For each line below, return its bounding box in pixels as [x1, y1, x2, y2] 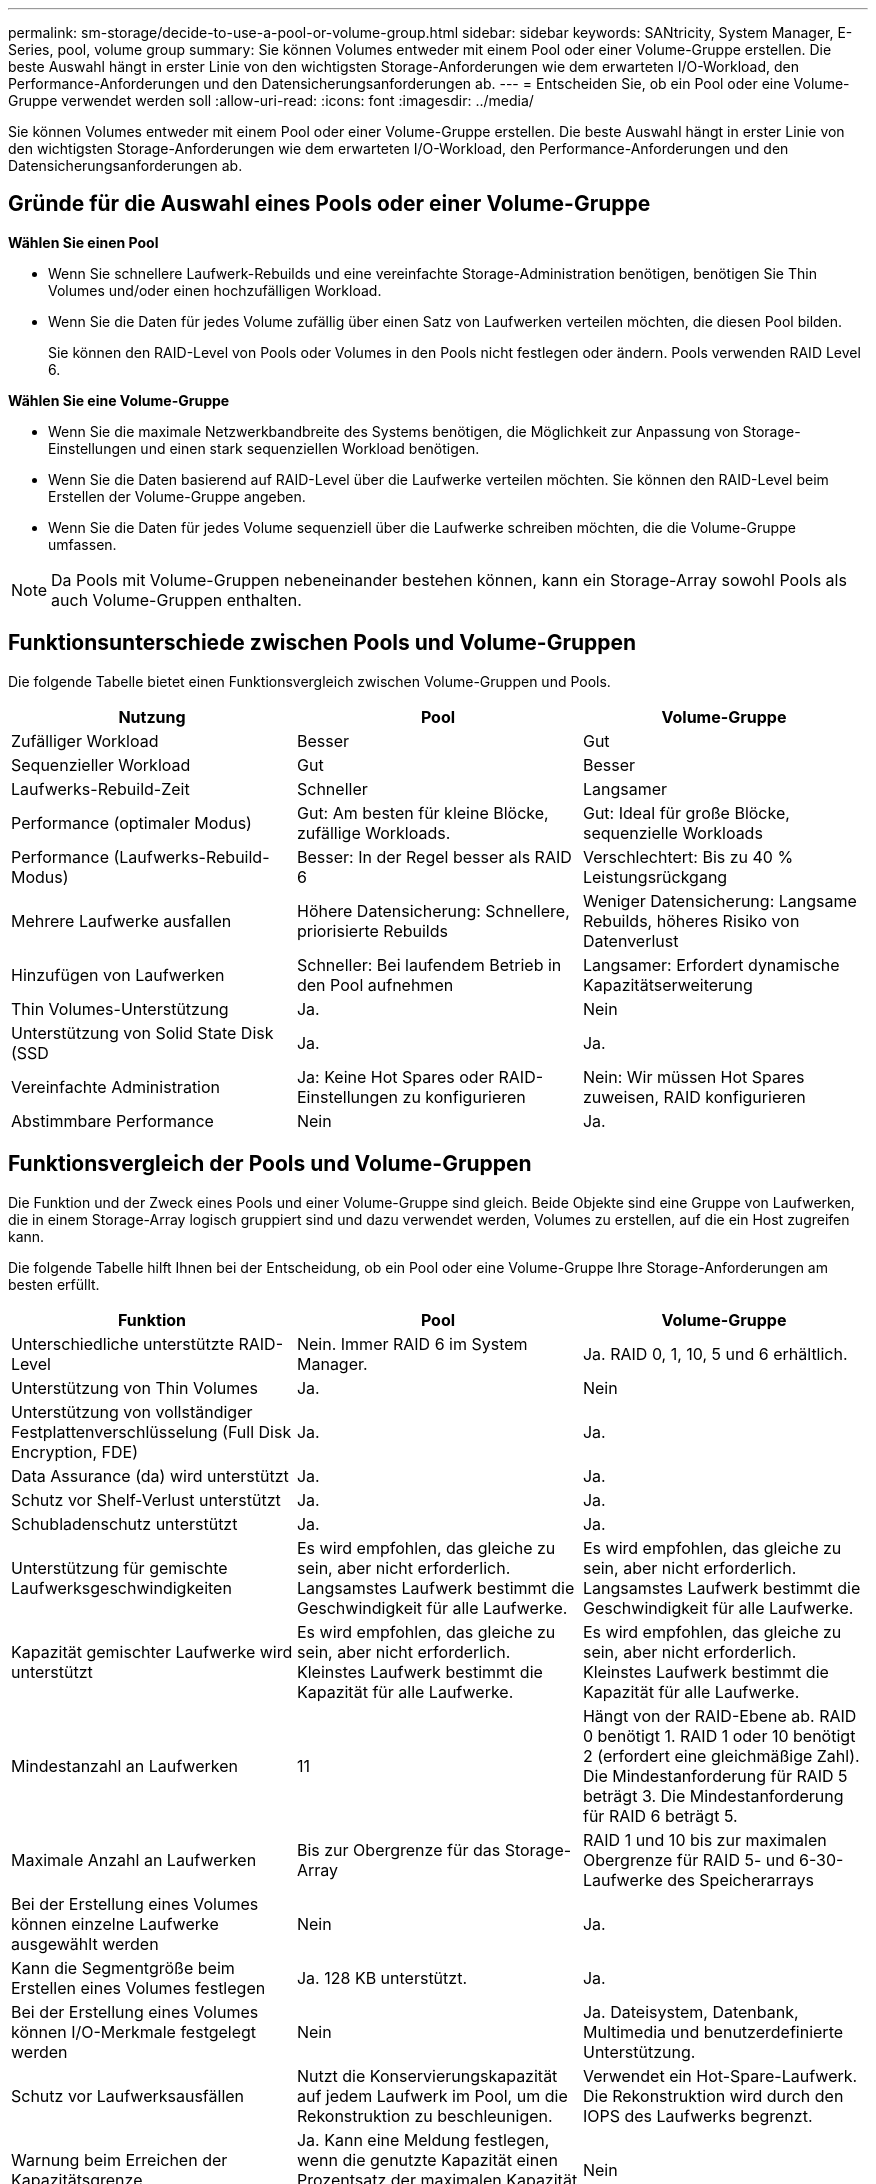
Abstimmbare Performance [11, 1110, 214, 1131]
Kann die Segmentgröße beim [11, 1957, 235, 1978]
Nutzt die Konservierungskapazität [296, 2065, 558, 2086]
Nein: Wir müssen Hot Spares [582, 1066, 805, 1087]
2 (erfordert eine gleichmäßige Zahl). [582, 1745, 860, 1766]
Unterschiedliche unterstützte [11, 1333, 234, 1354]
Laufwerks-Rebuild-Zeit [11, 778, 190, 799]
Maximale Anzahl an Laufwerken [11, 1849, 257, 1870]
